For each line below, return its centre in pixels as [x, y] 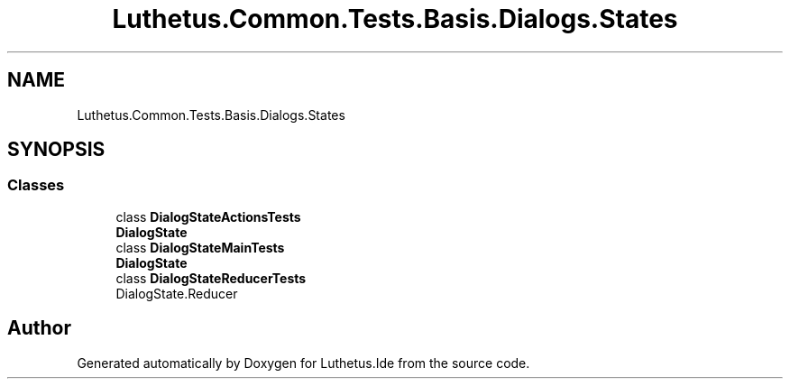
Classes [36, 185]
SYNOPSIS [56, 150]
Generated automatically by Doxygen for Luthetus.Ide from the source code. [303, 363]
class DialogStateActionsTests [208, 216]
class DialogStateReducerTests [211, 278]
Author [39, 328]
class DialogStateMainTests [200, 247]
